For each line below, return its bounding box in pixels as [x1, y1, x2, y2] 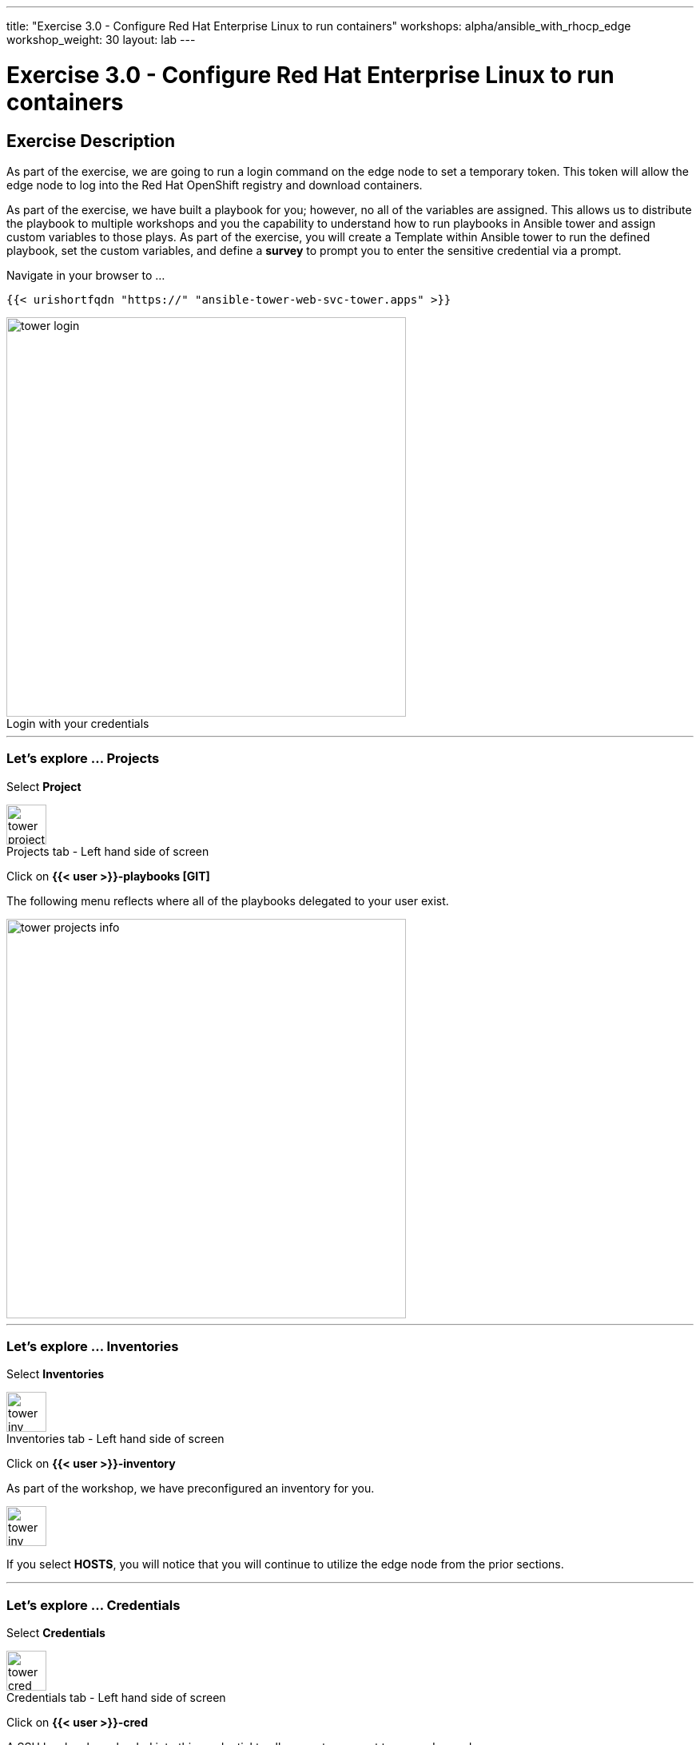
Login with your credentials [6, 716, 149, 730]
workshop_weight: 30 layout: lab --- [6, 33, 196, 46]
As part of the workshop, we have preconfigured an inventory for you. [6, 1481, 375, 1496]
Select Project [6, 779, 82, 793]
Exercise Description [6, 130, 176, 151]
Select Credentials [6, 1626, 105, 1640]
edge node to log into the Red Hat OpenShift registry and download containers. [6, 177, 423, 192]
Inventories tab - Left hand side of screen [6, 1432, 225, 1446]
